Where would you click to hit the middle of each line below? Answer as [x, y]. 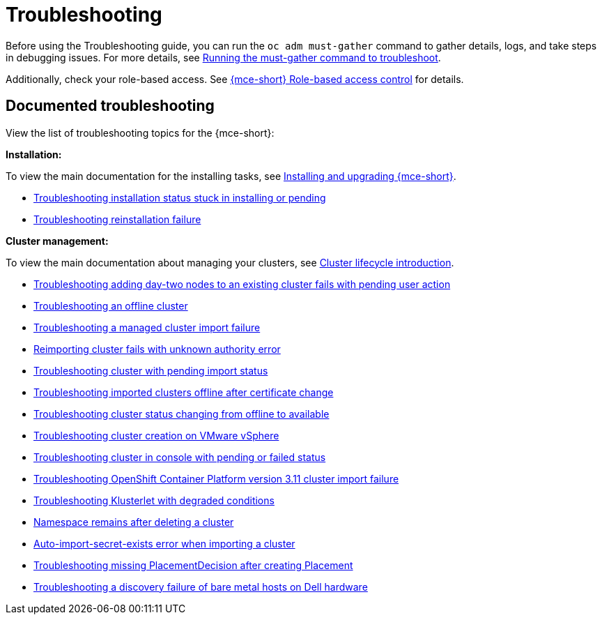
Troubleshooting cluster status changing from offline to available [182, 414]
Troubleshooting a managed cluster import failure [147, 327]
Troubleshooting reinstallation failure [117, 219]
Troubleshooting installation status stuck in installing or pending [180, 197]
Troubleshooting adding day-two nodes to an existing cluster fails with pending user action [242, 284]
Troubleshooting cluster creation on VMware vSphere [156, 435]
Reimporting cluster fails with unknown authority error [157, 349]
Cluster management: [57, 241]
